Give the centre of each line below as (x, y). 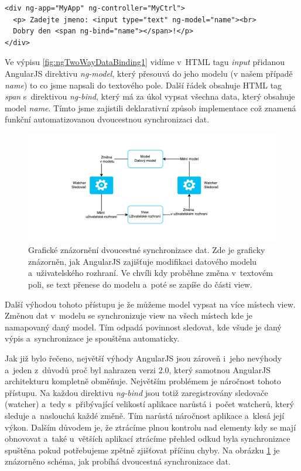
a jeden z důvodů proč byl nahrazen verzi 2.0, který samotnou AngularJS (138, 369)
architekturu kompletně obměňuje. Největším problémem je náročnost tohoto (143, 381)
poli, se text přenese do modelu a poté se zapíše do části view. (140, 284)
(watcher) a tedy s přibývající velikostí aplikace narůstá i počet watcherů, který (149, 404)
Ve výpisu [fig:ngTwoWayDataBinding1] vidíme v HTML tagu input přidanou (145, 62)
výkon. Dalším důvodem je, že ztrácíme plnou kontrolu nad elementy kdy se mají (150, 427)
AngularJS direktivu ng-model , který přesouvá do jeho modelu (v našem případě (149, 73)
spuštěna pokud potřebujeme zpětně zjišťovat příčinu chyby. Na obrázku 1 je (142, 450)
